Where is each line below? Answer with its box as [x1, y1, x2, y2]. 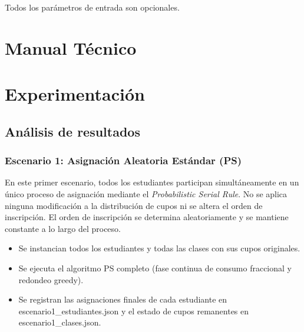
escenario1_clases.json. [18, 316, 101, 328]
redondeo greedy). [18, 273, 84, 285]
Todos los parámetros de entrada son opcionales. [5, 1, 180, 13]
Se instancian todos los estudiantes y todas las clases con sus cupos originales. [18, 242, 300, 254]
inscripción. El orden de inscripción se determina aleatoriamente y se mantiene [5, 211, 289, 223]
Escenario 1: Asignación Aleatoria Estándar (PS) [5, 153, 242, 168]
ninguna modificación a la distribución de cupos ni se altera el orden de [5, 199, 263, 211]
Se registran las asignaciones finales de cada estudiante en [18, 293, 227, 306]
